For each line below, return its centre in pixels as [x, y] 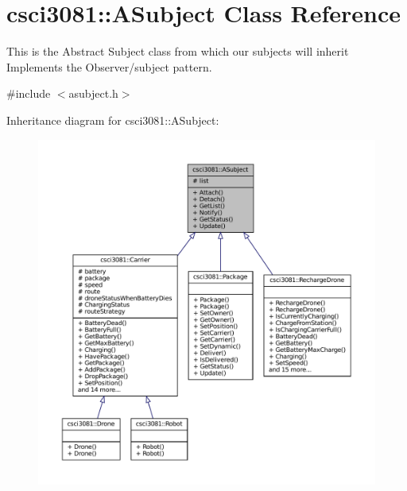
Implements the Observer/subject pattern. [109, 66]
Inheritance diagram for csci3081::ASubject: [113, 120]
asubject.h [93, 93]
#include [29, 93]
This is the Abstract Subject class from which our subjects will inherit [178, 51]
